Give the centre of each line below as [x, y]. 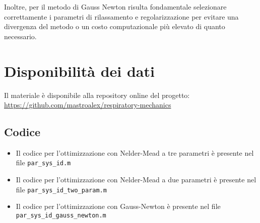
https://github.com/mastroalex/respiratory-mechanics [88, 105]
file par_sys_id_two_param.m [61, 189]
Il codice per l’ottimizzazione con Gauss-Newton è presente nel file [118, 206]
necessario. [20, 36]
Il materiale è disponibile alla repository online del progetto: [97, 95]
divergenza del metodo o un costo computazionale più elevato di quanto [115, 26]
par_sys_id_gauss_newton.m [61, 215]
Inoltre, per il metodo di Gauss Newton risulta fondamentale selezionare [115, 7]
